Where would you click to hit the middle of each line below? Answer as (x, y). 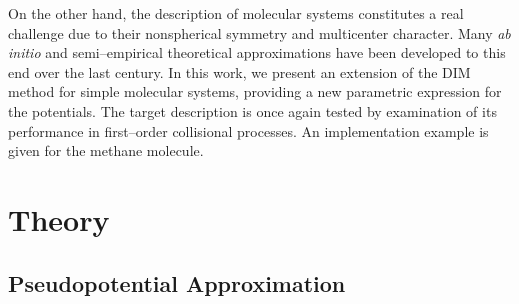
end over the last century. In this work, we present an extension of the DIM (239, 71)
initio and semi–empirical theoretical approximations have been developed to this (257, 52)
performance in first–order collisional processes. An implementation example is (248, 130)
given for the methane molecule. (106, 150)
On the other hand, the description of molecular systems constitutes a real (236, 13)
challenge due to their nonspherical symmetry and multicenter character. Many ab (259, 32)
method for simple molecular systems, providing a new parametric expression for (255, 91)
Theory (59, 218)
